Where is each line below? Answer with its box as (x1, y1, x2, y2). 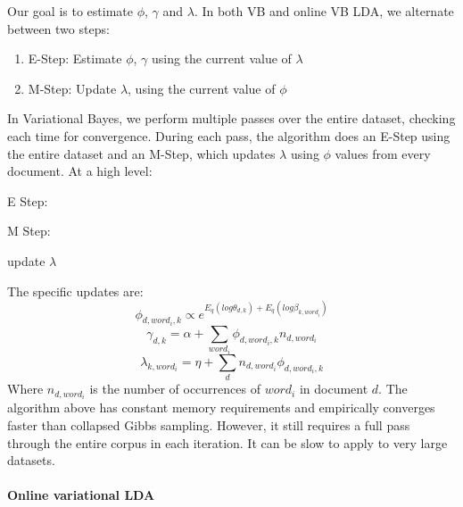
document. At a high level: (7, 162, 153, 180)
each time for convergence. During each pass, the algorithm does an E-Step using (7, 126, 451, 145)
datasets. (7, 451, 55, 470)
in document (299, 379, 368, 398)
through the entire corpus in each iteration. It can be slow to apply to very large (7, 433, 448, 452)
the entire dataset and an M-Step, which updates (7, 144, 276, 162)
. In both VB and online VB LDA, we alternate (194, 2, 454, 20)
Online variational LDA (7, 486, 155, 504)
